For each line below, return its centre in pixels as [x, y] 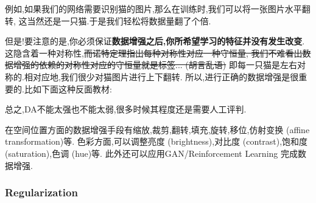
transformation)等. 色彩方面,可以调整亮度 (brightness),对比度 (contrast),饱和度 [156, 141]
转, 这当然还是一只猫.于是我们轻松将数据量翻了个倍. [108, 20]
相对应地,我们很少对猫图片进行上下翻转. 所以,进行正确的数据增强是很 [161, 76]
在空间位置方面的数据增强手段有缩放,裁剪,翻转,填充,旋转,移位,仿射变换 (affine [157, 129]
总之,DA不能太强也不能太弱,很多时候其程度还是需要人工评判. [126, 109]
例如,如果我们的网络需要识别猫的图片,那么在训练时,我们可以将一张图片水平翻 [158, 9]
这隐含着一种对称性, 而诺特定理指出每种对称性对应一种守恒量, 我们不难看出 [154, 53]
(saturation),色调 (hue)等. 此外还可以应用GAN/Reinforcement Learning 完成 [151, 153]
